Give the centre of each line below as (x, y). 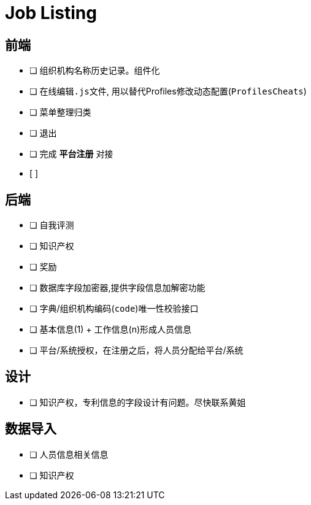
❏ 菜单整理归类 (60, 112)
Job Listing (51, 13)
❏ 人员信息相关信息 (69, 454)
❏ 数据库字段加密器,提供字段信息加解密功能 (117, 288)
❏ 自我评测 (52, 225)
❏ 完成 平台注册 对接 (71, 154)
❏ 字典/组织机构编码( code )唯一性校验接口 (114, 309)
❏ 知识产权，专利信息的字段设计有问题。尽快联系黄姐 (138, 402)
